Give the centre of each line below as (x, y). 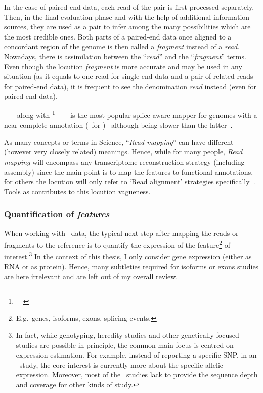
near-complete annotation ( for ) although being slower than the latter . (118, 125)
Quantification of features (57, 214)
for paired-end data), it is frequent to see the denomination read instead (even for (130, 86)
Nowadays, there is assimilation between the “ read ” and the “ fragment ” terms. (125, 56)
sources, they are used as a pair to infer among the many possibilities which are (127, 27)
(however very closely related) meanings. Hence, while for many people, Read (123, 152)
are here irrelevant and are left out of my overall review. (91, 276)
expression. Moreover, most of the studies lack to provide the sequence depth (137, 375)
